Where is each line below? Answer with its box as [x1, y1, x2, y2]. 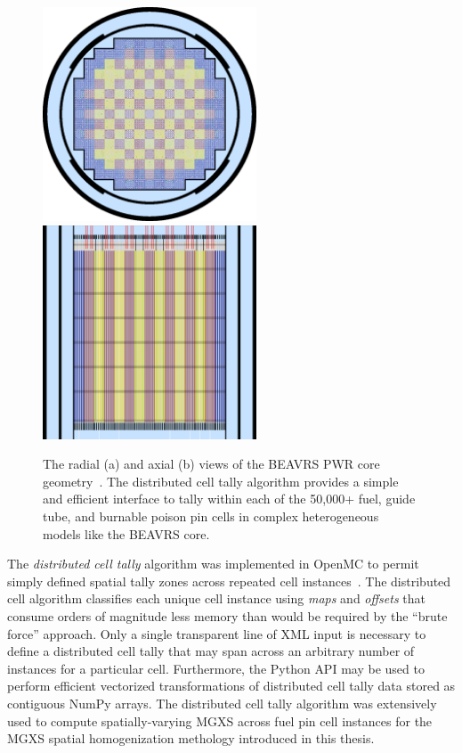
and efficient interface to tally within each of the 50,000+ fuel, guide [43, 489, 416, 508]
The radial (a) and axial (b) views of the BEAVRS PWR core [43, 454, 380, 473]
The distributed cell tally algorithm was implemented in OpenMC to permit [7, 554, 419, 573]
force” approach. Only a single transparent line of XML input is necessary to [7, 624, 426, 643]
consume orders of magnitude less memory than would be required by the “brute [7, 606, 448, 625]
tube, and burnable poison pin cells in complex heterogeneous [43, 506, 379, 525]
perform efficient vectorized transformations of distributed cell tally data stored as [7, 676, 456, 695]
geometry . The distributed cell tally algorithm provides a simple [43, 471, 399, 490]
